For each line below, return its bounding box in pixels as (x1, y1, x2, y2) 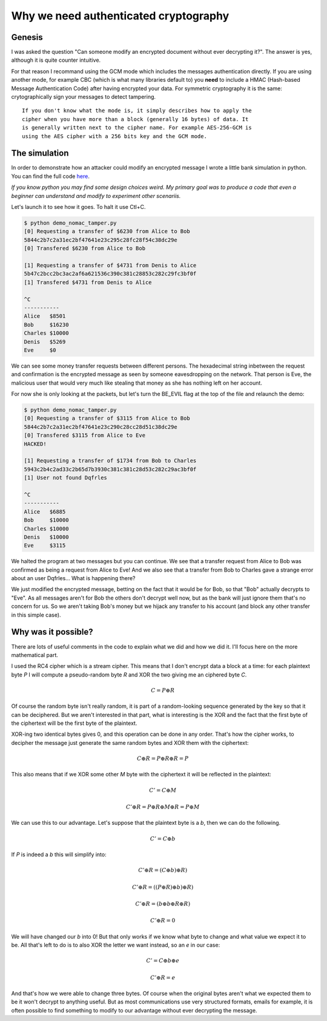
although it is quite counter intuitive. (11, 56, 101, 64)
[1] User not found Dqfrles (24, 474, 107, 481)
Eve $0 (24, 346, 56, 354)
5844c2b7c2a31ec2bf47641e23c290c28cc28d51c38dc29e (24, 423, 178, 430)
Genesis (11, 32, 44, 42)
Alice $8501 (24, 312, 66, 320)
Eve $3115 (24, 542, 66, 549)
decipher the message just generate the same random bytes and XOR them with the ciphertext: (11, 739, 249, 746)
